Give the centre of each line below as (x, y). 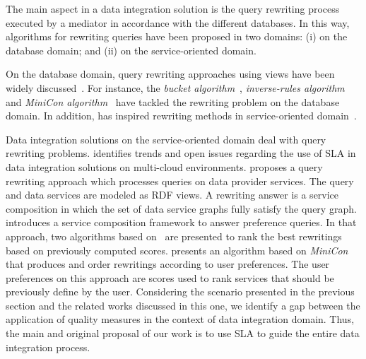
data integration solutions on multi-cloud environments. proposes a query (164, 166)
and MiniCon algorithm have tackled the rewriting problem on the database (173, 101)
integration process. (48, 347)
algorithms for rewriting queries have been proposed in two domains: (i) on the (177, 36)
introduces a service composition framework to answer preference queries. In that (181, 222)
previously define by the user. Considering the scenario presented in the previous (180, 292)
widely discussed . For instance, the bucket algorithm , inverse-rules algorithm (175, 87)
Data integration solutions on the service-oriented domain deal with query (166, 139)
